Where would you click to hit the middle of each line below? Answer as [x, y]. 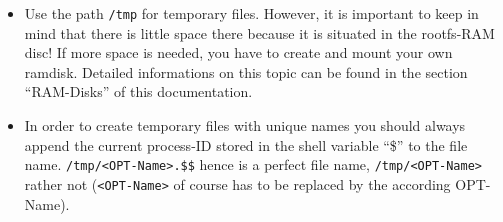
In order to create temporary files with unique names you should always [245, 125]
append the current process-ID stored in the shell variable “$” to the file [246, 144]
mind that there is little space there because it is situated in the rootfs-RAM [259, 32]
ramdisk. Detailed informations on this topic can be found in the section [246, 71]
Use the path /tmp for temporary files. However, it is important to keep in [251, 13]
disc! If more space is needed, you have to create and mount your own [238, 52]
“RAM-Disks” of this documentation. [138, 91]
